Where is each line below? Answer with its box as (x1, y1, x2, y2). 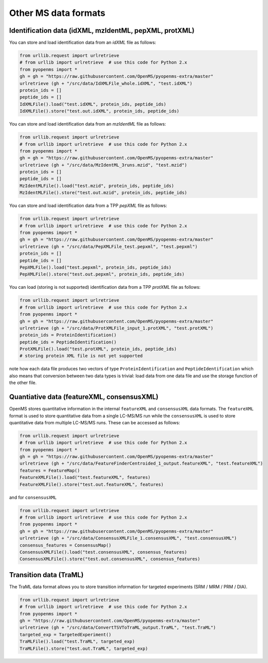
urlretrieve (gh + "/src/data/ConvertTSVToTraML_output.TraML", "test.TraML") (19, 625, 216, 630)
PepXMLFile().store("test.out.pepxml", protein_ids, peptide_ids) (19, 271, 185, 277)
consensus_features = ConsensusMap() (19, 542, 112, 548)
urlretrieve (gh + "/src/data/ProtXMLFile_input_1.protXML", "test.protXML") (19, 325, 213, 331)
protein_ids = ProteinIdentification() (19, 332, 117, 338)
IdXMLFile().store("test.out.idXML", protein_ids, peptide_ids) (19, 108, 180, 114)
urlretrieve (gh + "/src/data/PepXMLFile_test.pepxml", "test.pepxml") (19, 244, 198, 249)
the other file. (9, 380, 37, 386)
